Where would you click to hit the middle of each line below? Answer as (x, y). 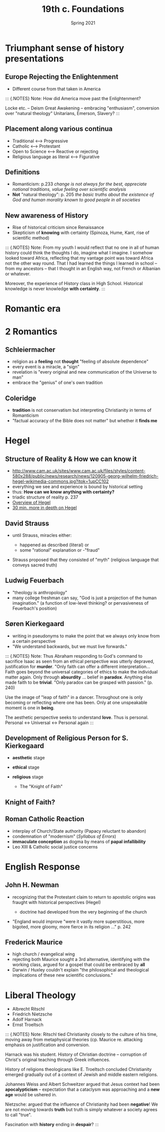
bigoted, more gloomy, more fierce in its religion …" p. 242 (71, 927)
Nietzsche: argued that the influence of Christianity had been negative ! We (82, 1104)
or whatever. (18, 274)
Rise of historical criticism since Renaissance (58, 227)
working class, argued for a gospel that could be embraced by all (79, 964)
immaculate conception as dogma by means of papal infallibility (79, 842)
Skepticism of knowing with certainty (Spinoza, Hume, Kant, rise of (81, 233)
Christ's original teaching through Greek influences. (58, 1060)
